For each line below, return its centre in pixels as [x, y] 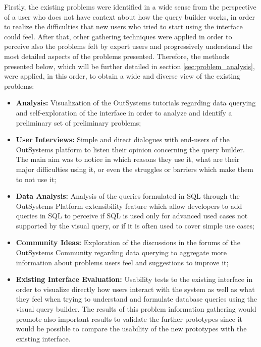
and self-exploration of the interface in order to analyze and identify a [124, 112]
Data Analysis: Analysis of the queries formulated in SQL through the [128, 196]
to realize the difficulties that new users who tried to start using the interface [123, 26]
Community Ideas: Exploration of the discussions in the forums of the [128, 242]
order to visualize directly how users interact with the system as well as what [135, 289]
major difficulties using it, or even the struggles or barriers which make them [135, 169]
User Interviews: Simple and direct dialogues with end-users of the [123, 139]
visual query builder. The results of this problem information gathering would [136, 309]
